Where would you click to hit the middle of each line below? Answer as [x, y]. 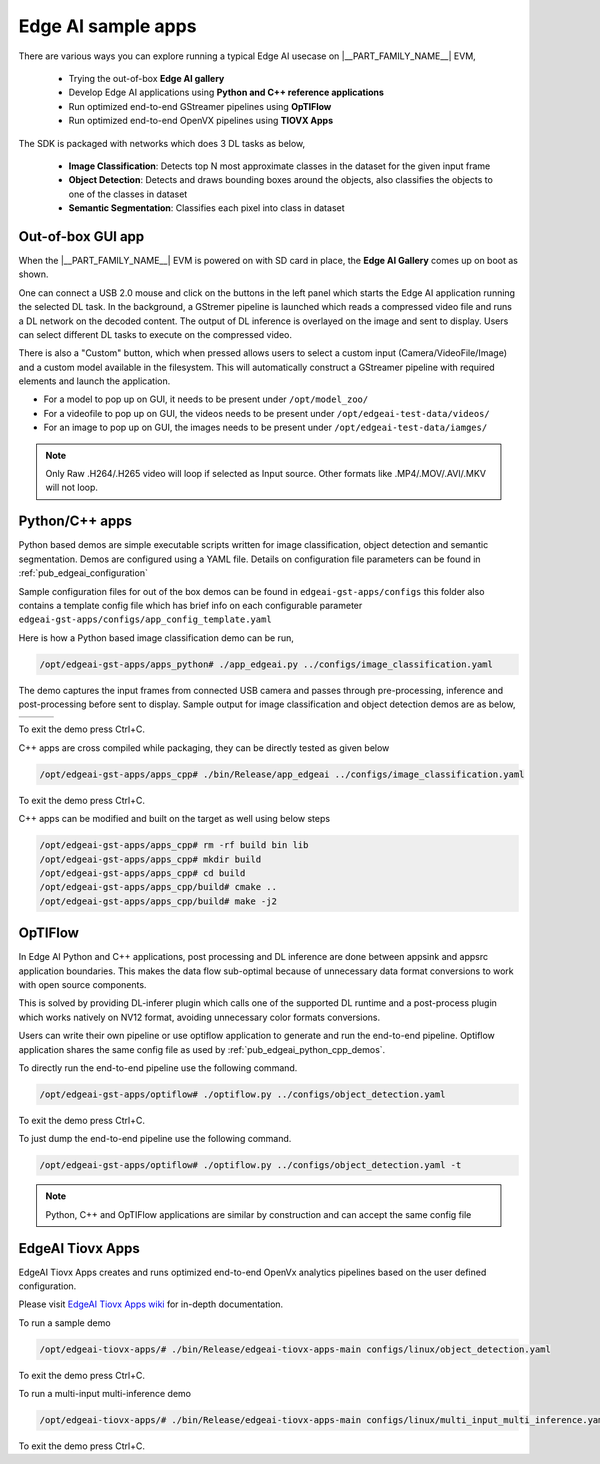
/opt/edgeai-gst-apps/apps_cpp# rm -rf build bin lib [174, 845]
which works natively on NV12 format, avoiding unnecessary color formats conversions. [199, 1017]
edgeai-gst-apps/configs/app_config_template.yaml [145, 619]
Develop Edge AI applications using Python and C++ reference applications [226, 92]
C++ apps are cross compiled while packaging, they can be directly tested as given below [204, 747]
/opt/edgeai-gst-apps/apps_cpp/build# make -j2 [158, 901]
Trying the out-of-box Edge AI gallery [146, 78]
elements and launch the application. [94, 381]
